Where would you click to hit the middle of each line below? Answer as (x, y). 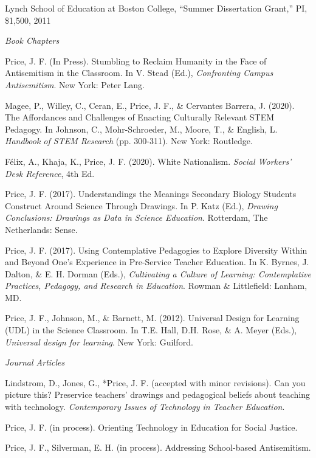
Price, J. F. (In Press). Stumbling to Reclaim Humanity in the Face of (136, 61)
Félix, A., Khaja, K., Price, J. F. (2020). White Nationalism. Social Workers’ (148, 161)
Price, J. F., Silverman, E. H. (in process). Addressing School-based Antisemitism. (158, 447)
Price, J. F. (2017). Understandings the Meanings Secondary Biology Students (151, 194)
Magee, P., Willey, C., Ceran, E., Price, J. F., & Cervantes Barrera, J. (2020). (150, 105)
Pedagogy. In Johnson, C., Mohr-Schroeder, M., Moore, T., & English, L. (141, 129)
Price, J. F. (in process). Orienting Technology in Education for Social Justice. (151, 427)
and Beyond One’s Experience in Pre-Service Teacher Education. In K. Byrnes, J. (157, 262)
